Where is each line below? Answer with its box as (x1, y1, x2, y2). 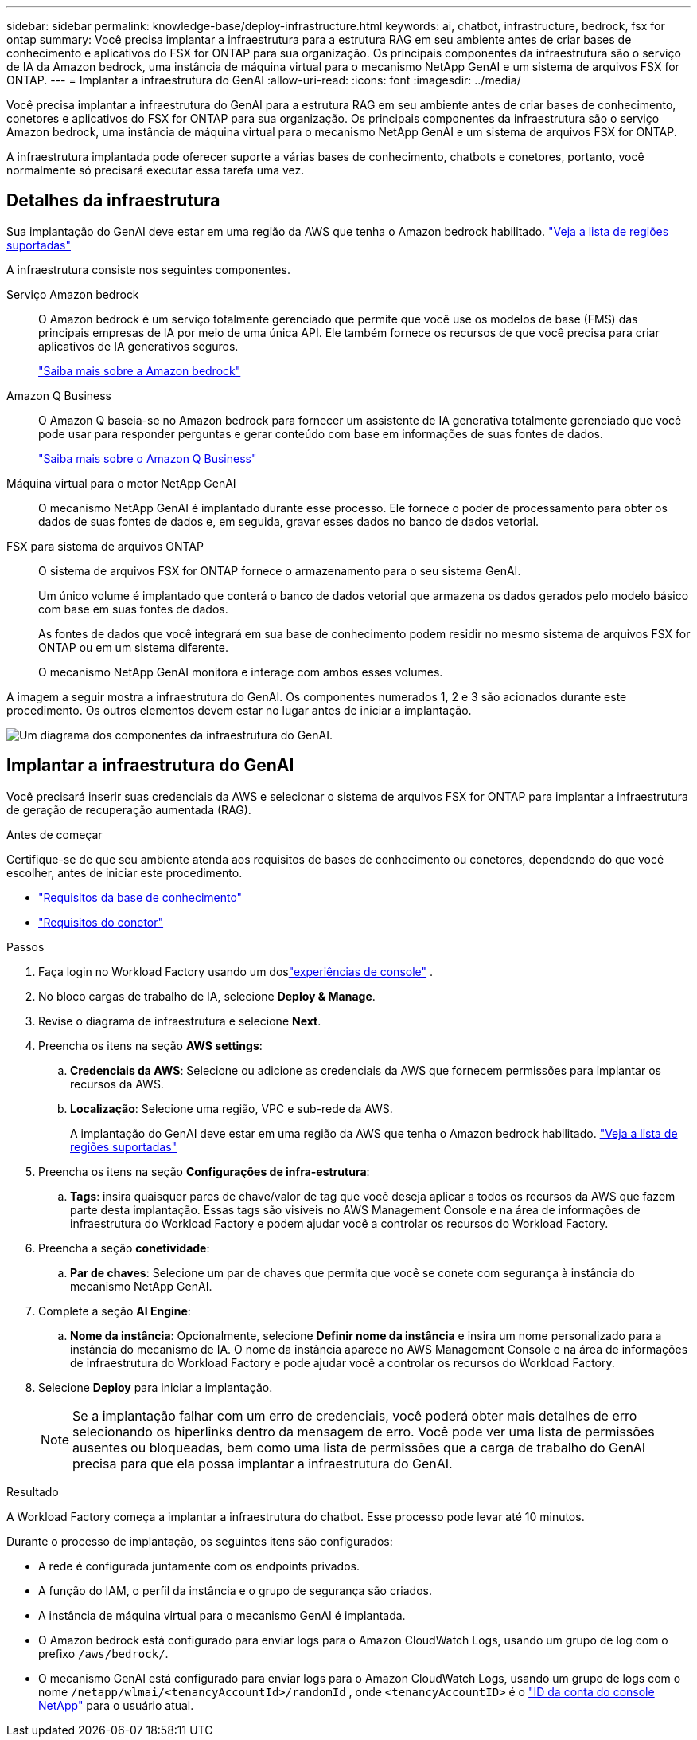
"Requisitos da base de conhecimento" (38, 890, 243, 904)
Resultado (6, 1484, 59, 1499)
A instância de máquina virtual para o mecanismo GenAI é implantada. (38, 1608, 406, 1622)
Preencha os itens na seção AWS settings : (38, 1038, 263, 1052)
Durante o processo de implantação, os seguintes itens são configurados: (6, 1534, 393, 1548)
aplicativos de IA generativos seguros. (38, 339, 239, 353)
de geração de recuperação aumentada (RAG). (6, 802, 251, 817)
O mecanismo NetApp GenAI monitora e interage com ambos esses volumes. (38, 664, 443, 679)
